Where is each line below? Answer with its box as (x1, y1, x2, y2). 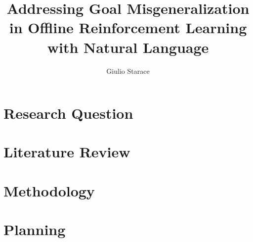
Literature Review (3, 142, 130, 162)
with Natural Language (47, 37, 209, 57)
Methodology (3, 180, 95, 200)
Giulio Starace (106, 65, 150, 76)
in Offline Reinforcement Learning (9, 17, 247, 38)
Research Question (3, 103, 133, 123)
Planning (3, 219, 66, 240)
